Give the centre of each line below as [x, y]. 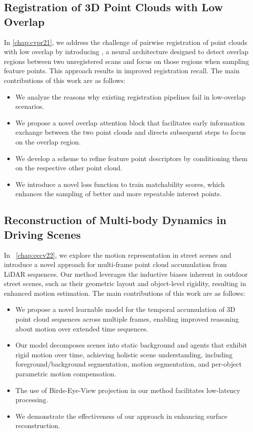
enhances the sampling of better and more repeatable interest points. [118, 194]
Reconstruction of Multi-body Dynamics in [115, 220]
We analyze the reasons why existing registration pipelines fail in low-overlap [130, 96]
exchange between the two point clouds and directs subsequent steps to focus [131, 132]
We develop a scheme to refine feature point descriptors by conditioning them [131, 158]
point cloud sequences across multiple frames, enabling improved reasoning [127, 319]
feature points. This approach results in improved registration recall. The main [122, 71]
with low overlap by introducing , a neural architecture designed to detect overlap [126, 51]
